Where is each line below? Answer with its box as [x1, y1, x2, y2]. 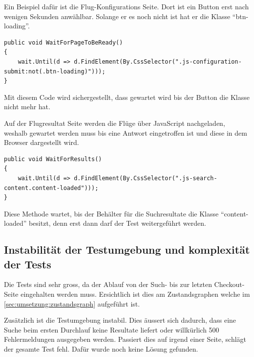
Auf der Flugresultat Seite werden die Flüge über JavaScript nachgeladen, [4, 118, 225, 128]
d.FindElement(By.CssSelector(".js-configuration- [74, 58, 242, 65]
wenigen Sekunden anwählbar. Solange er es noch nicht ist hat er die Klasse [4, 11, 231, 21]
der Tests [4, 256, 51, 271]
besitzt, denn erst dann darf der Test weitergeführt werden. [28, 218, 206, 228]
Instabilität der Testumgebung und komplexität [4, 242, 250, 257]
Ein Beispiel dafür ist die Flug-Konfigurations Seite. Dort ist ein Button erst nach [4, 1, 249, 11]
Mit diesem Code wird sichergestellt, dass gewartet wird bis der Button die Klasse [4, 92, 250, 102]
